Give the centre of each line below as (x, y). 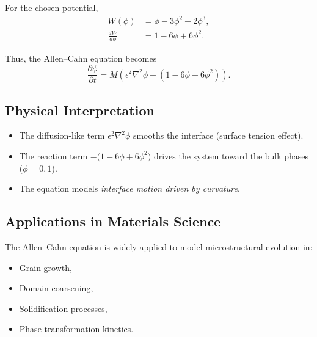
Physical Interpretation (80, 110)
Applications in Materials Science (113, 221)
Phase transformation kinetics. (76, 329)
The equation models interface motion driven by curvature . (129, 188)
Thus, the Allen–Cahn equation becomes (81, 58)
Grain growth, (46, 267)
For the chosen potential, (52, 7)
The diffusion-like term (62, 135)
